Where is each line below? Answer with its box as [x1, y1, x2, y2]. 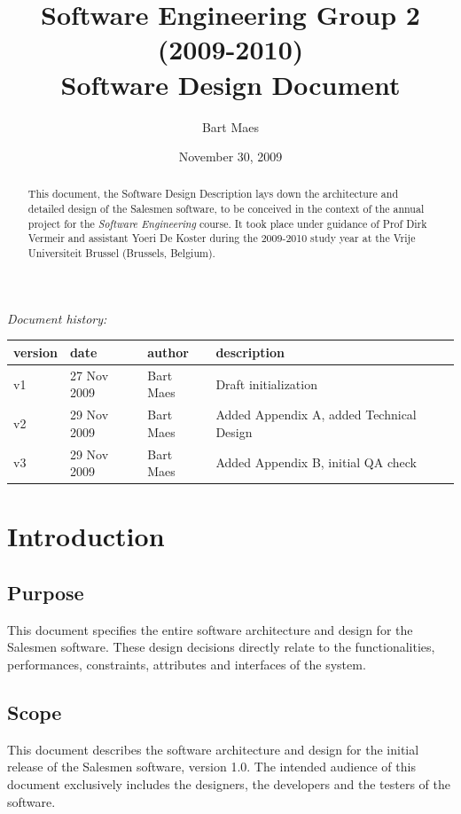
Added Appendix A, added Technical [215, 405, 417, 424]
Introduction [7, 518, 165, 554]
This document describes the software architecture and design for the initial [7, 740, 419, 758]
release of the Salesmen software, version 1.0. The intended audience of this [7, 757, 416, 776]
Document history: [7, 309, 107, 327]
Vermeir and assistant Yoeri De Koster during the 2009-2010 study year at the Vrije [27, 231, 416, 246]
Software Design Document [60, 66, 401, 102]
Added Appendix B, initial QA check [215, 453, 417, 472]
